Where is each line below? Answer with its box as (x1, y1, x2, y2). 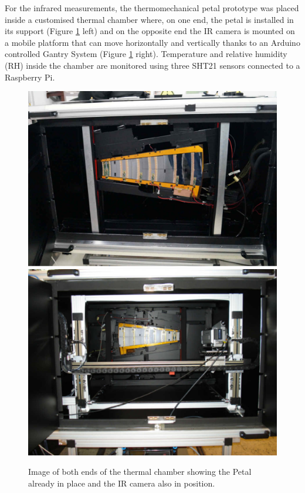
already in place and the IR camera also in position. (28, 477, 215, 489)
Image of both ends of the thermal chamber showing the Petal (28, 465, 252, 478)
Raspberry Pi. (5, 71, 55, 83)
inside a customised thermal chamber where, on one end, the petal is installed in (5, 13, 294, 25)
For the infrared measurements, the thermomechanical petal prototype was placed (5, 2, 299, 14)
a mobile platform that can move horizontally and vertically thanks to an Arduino (5, 36, 300, 48)
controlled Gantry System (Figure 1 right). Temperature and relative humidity (5, 48, 287, 60)
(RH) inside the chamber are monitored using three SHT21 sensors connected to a (5, 59, 300, 71)
